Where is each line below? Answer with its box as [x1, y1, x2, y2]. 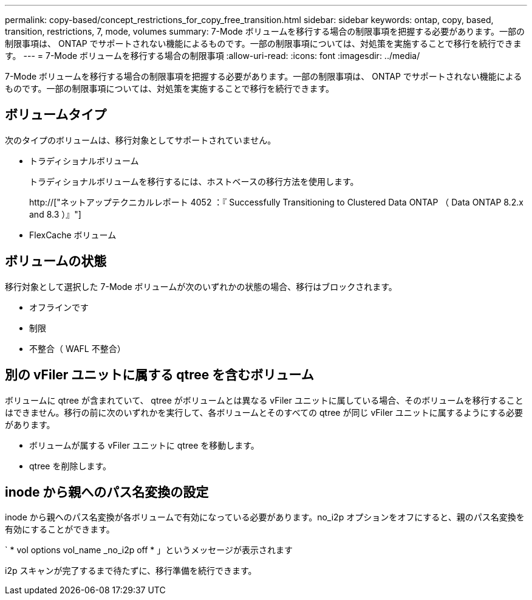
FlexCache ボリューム [29, 229, 117, 240]
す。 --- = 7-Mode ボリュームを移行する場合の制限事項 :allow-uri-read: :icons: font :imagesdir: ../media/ [5, 50, 420, 61]
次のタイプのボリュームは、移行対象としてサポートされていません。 [5, 134, 276, 145]
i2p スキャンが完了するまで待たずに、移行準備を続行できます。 [5, 565, 257, 576]
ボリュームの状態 [5, 253, 107, 269]
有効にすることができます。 [5, 524, 115, 535]
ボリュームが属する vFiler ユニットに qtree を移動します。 [29, 440, 259, 450]
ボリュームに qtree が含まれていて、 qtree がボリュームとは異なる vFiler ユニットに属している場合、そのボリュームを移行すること [5, 395, 523, 405]
